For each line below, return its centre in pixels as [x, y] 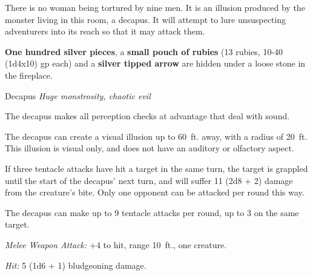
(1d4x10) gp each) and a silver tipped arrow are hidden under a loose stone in [155, 63]
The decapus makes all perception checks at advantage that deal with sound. [147, 116]
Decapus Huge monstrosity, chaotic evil [78, 95]
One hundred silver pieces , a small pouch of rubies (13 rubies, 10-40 [144, 51]
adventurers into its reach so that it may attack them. [105, 31]
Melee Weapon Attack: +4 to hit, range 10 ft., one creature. [116, 244]
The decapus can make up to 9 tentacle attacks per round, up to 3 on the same [152, 212]
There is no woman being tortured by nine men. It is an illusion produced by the [155, 7]
